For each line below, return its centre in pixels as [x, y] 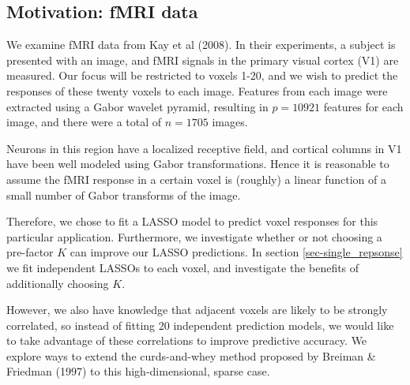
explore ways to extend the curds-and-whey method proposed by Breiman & [191, 355]
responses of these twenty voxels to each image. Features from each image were [197, 90]
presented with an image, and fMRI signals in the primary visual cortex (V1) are [203, 60]
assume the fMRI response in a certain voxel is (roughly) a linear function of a [197, 179]
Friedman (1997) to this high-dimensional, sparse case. [138, 371]
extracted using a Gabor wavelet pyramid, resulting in [137, 106]
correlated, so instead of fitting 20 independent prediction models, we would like [200, 325]
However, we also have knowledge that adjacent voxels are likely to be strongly [197, 310]
